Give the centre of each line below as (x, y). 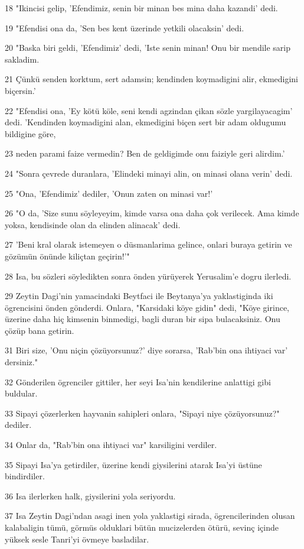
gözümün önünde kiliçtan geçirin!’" (67, 256)
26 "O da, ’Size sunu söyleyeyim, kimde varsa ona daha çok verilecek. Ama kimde (152, 213)
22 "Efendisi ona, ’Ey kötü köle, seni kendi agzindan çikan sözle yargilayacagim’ (149, 110)
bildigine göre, (30, 133)
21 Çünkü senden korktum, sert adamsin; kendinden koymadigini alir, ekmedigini (152, 79)
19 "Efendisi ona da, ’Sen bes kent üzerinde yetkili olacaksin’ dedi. (125, 27)
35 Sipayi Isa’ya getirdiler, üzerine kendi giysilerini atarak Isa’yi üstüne (133, 464)
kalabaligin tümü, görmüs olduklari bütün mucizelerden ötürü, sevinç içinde (142, 527)
